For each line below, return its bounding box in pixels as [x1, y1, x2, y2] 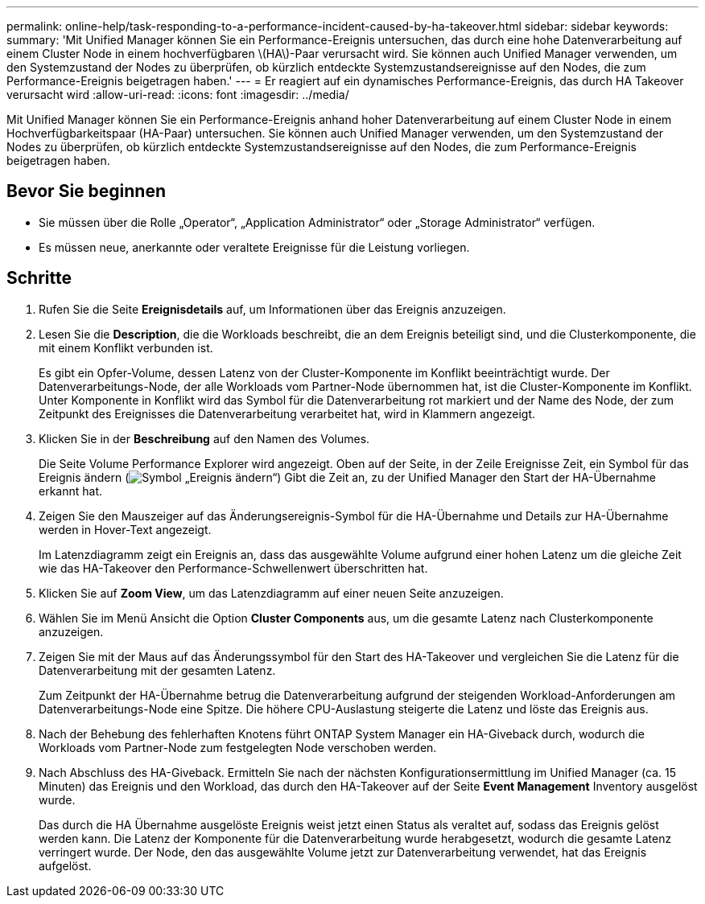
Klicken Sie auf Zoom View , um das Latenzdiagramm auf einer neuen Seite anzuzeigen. [39, 586, 504, 600]
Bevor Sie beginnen [6, 181, 167, 202]
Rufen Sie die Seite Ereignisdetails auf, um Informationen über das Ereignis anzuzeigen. [39, 302, 506, 316]
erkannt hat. [39, 483, 103, 498]
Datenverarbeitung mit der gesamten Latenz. [39, 663, 276, 677]
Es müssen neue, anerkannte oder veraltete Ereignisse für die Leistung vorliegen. [39, 240, 470, 254]
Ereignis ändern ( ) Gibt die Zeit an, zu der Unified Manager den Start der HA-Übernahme [39, 470, 657, 484]
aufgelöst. [39, 858, 92, 873]
